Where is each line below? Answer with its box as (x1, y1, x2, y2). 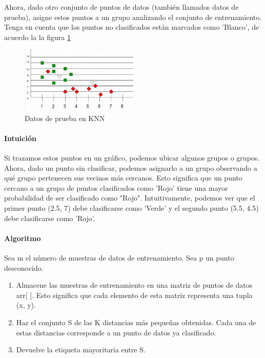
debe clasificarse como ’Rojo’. (4, 212, 95, 223)
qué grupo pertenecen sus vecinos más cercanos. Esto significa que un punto (4, 172, 242, 183)
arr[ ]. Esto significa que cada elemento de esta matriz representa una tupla (16, 289, 253, 300)
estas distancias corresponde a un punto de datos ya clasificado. (16, 327, 216, 337)
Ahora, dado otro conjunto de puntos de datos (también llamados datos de (4, 2, 239, 12)
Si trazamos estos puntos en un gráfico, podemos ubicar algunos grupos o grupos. (4, 152, 260, 163)
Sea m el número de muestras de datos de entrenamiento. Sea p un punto (4, 252, 234, 263)
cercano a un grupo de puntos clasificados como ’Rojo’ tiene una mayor (4, 182, 228, 193)
